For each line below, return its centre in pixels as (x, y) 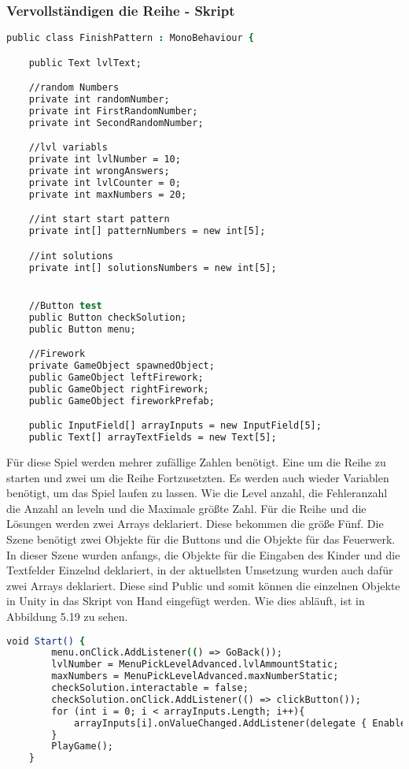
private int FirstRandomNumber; (113, 111)
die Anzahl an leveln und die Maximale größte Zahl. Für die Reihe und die (186, 508)
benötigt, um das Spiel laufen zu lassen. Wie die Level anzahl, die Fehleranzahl (197, 493)
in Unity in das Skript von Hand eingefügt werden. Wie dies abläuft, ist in (186, 601)
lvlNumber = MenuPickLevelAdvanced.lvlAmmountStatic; (195, 665)
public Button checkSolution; (108, 317)
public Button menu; (82, 329)
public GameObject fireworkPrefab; (122, 401)
